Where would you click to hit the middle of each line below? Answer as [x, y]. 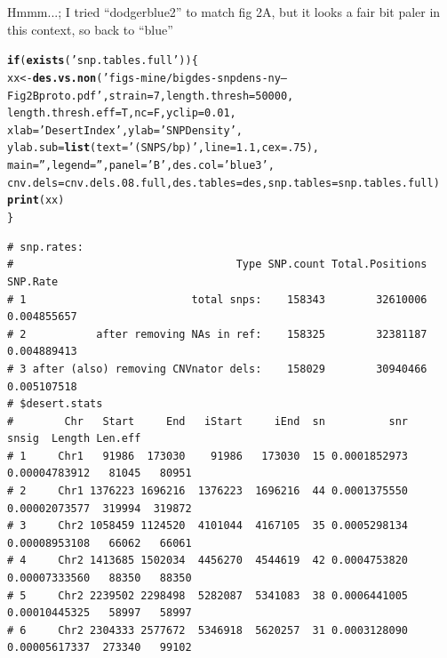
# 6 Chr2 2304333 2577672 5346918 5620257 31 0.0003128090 [208, 630]
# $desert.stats [55, 404]
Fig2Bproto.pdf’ [55, 96]
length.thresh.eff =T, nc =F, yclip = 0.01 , [122, 113]
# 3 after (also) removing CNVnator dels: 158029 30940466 [217, 369]
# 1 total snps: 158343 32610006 [217, 299]
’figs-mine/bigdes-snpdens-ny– [195, 78]
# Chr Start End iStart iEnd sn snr [208, 421]
